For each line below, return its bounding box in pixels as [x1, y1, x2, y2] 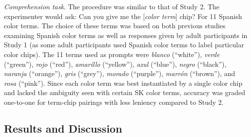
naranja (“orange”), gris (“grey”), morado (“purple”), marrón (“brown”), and [4, 68, 235, 78]
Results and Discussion [4, 120, 122, 136]
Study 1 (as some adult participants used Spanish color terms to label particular [4, 39, 244, 50]
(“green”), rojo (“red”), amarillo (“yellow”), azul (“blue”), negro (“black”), [4, 59, 227, 69]
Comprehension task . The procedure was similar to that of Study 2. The [4, 1, 220, 11]
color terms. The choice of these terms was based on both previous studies [4, 20, 226, 31]
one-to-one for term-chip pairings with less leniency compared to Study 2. [4, 97, 224, 107]
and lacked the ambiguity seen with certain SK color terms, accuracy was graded [4, 87, 246, 98]
